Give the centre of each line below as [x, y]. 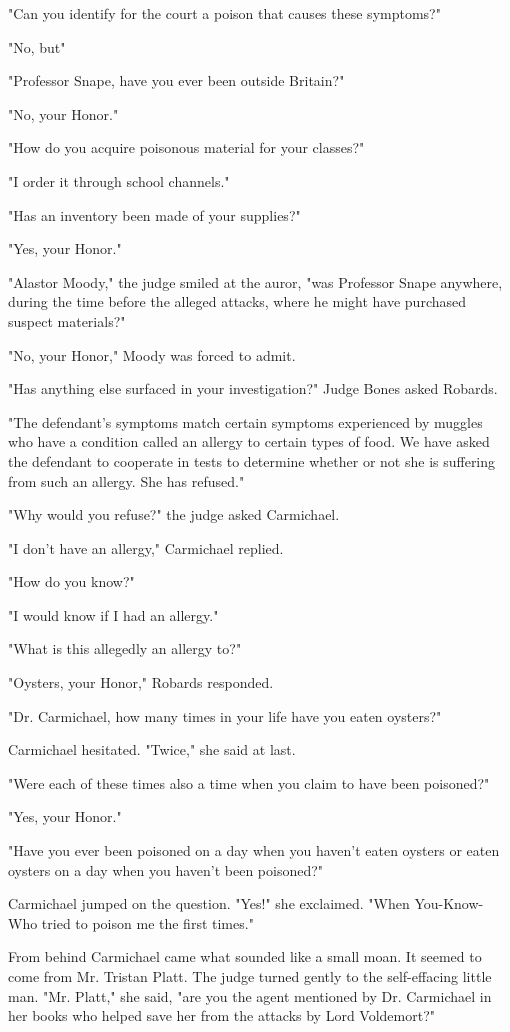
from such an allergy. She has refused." [126, 480]
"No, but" [37, 46]
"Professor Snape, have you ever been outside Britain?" [176, 80]
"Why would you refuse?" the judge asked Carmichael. [174, 514]
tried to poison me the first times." [147, 922]
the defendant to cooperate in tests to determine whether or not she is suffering [252, 460]
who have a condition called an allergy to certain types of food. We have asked [249, 441]
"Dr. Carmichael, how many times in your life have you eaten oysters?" [225, 715]
